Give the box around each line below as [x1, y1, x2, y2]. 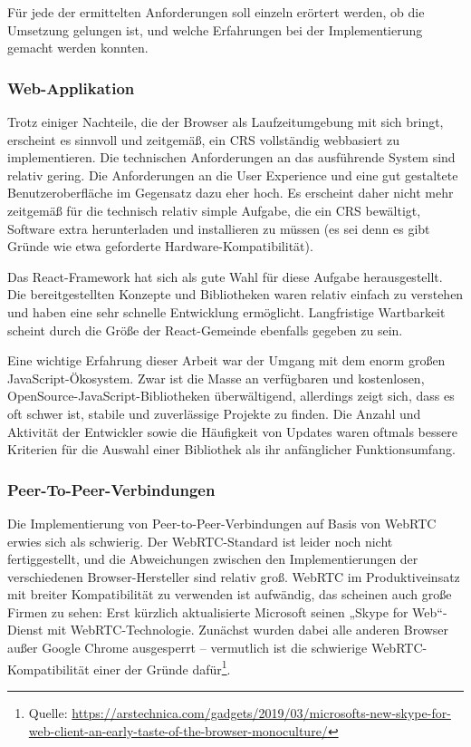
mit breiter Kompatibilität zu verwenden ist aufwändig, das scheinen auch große [7, 585, 452, 604]
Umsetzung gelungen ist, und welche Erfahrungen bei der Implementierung [7, 20, 423, 39]
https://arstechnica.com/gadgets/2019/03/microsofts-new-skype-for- [72, 703, 451, 722]
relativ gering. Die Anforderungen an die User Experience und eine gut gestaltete [7, 165, 458, 184]
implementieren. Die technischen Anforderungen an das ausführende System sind [7, 148, 456, 167]
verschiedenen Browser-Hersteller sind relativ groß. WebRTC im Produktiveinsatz [7, 567, 460, 586]
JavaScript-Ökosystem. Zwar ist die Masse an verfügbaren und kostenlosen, [7, 368, 425, 387]
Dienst [7, 620, 43, 639]
